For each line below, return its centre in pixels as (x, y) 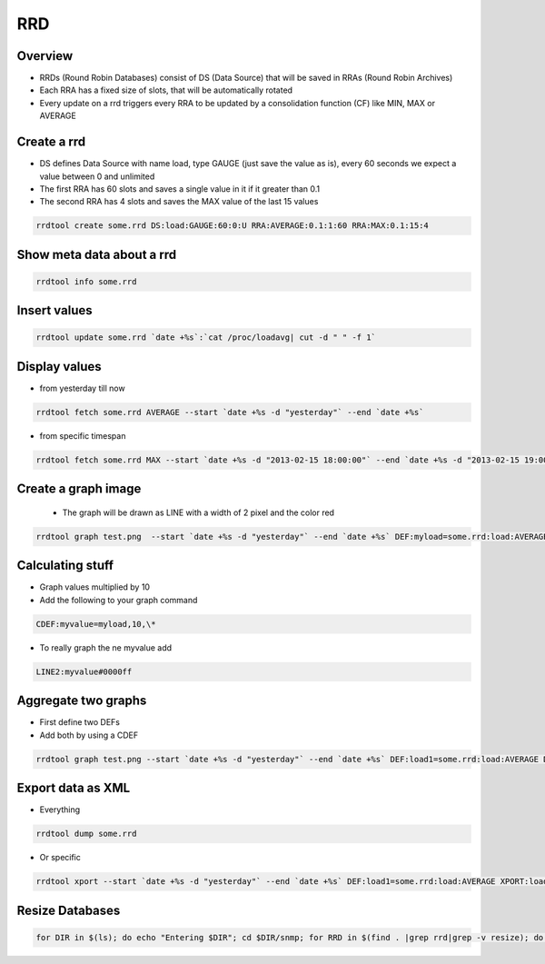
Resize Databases (69, 910)
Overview (45, 56)
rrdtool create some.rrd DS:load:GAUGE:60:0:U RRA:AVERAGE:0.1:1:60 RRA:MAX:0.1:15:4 (232, 226)
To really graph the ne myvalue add (106, 647)
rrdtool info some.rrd (86, 281)
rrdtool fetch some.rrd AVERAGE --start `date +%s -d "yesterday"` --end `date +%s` (230, 412)
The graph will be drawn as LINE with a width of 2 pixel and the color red (198, 512)
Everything (60, 810)
